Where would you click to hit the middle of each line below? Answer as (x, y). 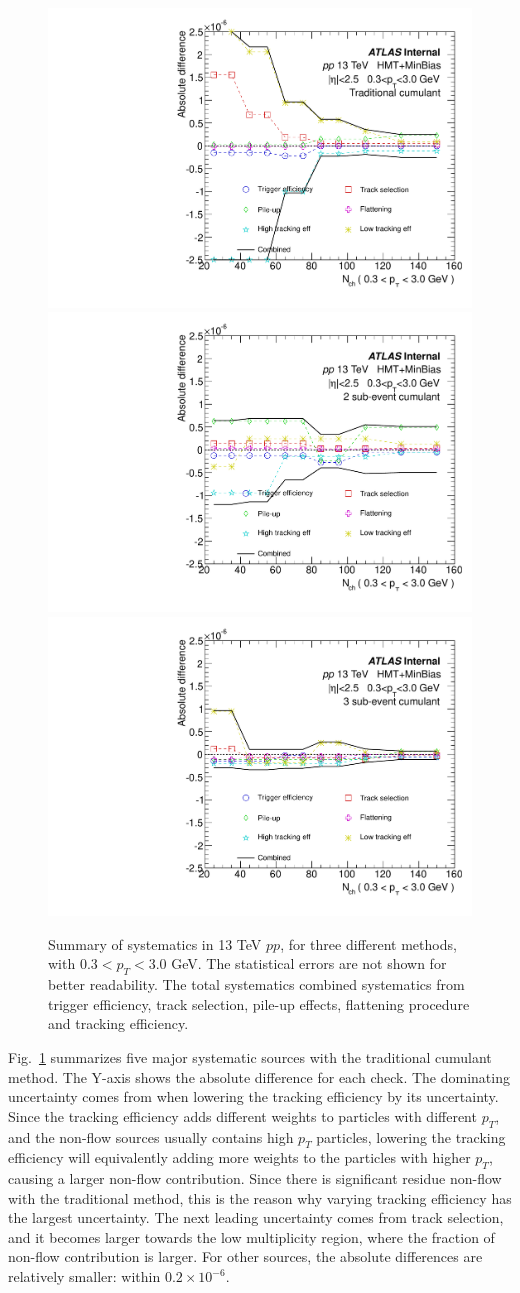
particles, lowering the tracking (411, 1136)
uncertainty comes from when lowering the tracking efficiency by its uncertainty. (253, 1096)
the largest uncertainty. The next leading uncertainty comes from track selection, (256, 1217)
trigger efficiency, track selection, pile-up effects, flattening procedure (259, 1003)
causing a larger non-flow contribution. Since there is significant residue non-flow (255, 1178)
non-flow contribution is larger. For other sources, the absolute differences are (245, 1256)
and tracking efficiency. (118, 1023)
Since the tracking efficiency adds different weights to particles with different (242, 1115)
